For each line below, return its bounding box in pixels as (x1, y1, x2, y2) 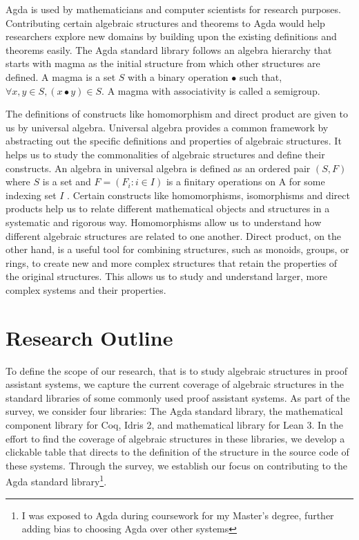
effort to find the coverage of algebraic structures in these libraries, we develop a (6, 431, 345, 445)
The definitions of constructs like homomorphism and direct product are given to (6, 106, 348, 121)
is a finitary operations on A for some (166, 174, 325, 189)
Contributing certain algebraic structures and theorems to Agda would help (6, 15, 325, 30)
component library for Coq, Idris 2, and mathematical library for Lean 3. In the (6, 417, 344, 431)
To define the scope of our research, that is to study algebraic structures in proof (6, 363, 348, 378)
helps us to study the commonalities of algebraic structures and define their (6, 147, 325, 161)
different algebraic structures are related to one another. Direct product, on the (6, 228, 342, 243)
